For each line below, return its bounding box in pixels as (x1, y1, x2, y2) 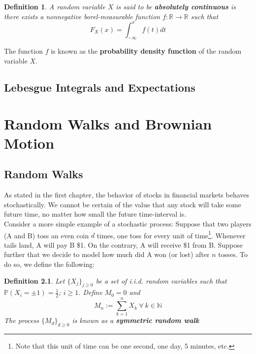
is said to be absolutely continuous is (116, 1, 236, 11)
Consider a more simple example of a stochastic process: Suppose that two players (4, 219, 252, 228)
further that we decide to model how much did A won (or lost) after (4, 249, 210, 259)
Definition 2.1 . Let (4, 275, 65, 286)
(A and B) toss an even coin (4, 230, 89, 240)
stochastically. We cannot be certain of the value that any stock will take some (4, 199, 241, 209)
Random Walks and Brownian (4, 113, 212, 133)
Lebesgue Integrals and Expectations (4, 80, 195, 95)
